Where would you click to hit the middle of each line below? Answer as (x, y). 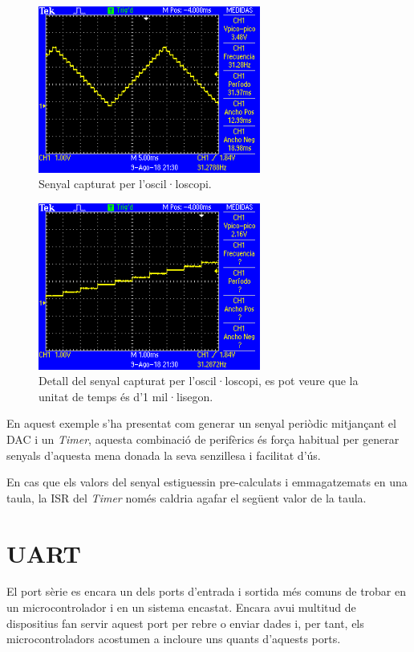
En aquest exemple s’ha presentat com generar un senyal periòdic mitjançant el (201, 423)
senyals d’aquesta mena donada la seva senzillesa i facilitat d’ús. (164, 455)
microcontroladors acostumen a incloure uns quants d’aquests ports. (174, 639)
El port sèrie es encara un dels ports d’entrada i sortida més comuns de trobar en (207, 591)
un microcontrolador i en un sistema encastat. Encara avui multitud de (181, 607)
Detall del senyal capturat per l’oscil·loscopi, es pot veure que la (199, 381)
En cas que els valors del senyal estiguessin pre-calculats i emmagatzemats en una (207, 482)
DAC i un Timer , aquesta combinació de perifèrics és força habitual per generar (203, 439)
